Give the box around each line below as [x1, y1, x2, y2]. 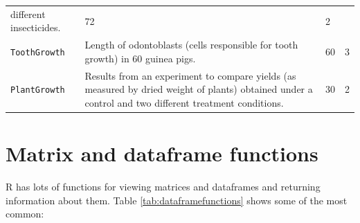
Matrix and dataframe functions [6, 139, 318, 168]
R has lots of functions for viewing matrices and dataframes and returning [6, 179, 321, 194]
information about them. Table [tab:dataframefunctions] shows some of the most [6, 193, 348, 207]
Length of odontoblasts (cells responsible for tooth [84, 37, 298, 52]
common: [6, 206, 44, 221]
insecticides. [10, 20, 61, 35]
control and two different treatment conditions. [84, 95, 284, 109]
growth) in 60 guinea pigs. [84, 51, 196, 65]
